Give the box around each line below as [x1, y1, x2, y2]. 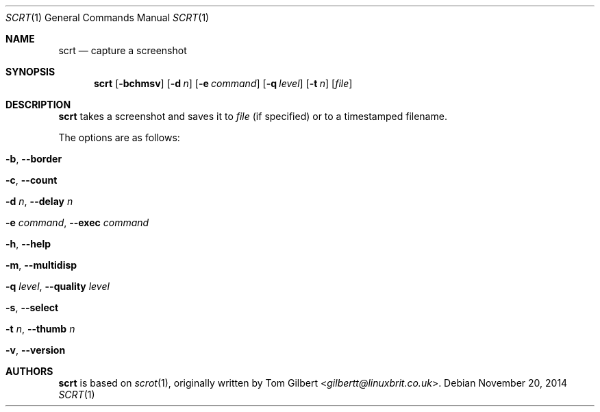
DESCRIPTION [5, 99, 71, 110]
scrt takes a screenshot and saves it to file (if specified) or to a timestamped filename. [58, 110, 447, 122]
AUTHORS [5, 365, 53, 377]
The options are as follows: [58, 132, 180, 143]
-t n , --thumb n [5, 323, 75, 335]
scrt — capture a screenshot [58, 45, 187, 56]
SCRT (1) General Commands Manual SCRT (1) [5, 12, 210, 23]
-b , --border [5, 153, 62, 165]
